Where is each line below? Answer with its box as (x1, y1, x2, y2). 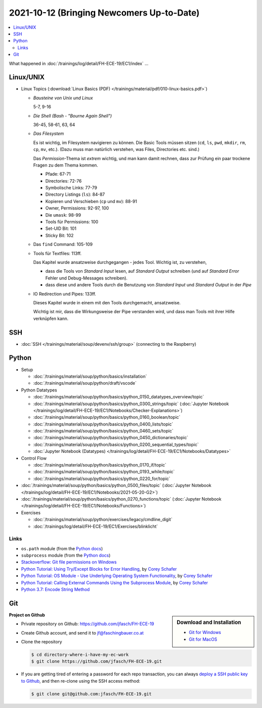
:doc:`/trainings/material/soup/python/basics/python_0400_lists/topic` (33, 421, 173, 427)
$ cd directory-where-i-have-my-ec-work (31, 652, 129, 657)
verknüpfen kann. (33, 316, 69, 321)
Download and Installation (177, 619, 241, 626)
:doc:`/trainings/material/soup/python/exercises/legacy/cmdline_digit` (33, 517, 173, 522)
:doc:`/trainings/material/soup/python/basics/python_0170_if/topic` (33, 462, 167, 468)
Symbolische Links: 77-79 (45, 185, 97, 191)
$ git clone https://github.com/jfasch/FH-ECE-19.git (31, 659, 162, 664)
